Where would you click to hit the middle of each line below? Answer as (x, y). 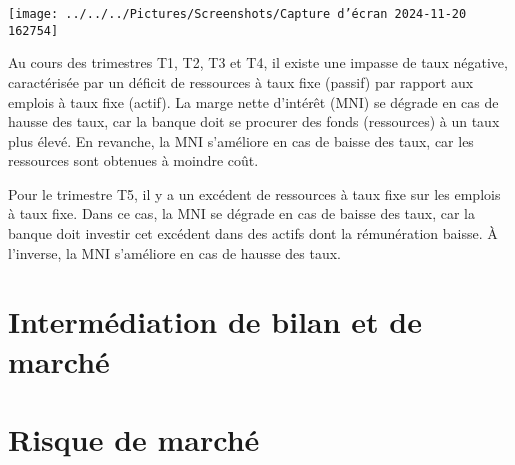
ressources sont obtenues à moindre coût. (133, 160)
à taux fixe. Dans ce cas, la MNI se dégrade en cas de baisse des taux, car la (241, 213)
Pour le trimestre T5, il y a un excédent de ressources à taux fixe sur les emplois (254, 193)
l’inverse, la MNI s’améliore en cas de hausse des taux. (174, 252)
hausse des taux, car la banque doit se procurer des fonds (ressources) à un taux (254, 121)
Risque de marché (134, 439)
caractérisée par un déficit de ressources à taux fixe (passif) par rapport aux (241, 81)
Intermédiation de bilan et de (215, 321)
